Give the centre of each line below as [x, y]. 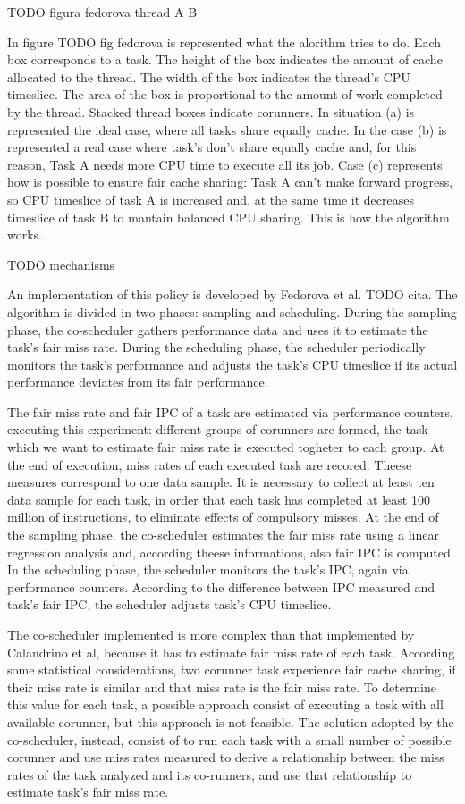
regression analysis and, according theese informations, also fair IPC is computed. [231, 552]
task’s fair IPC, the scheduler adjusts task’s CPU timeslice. [169, 604]
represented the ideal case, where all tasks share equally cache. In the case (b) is [227, 129]
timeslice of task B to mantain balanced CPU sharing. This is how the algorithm [228, 217]
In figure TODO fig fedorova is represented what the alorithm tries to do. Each [224, 42]
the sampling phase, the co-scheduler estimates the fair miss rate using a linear [223, 535]
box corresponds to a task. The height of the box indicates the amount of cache [225, 59]
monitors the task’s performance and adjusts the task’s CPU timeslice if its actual [232, 364]
